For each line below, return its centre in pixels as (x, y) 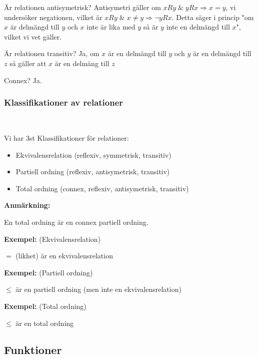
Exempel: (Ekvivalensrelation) (52, 239)
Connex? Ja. (23, 80)
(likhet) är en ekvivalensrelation (64, 256)
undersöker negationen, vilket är (53, 17)
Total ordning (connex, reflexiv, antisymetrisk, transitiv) (102, 188)
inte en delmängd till (198, 27)
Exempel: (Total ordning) (45, 306)
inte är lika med (111, 27)
